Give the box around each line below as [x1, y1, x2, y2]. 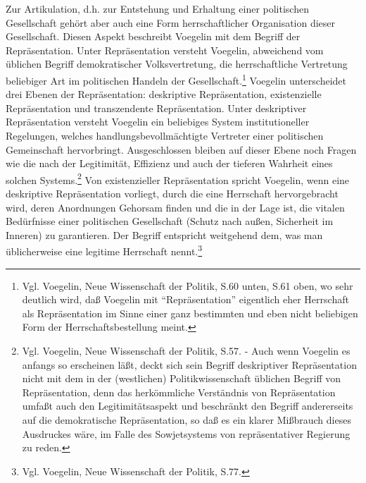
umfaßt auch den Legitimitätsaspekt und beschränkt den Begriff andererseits [22, 398, 353, 413]
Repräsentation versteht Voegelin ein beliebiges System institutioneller [6, 114, 310, 129]
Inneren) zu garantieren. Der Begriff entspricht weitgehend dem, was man [6, 227, 323, 242]
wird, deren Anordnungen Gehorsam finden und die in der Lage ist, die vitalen [6, 200, 345, 214]
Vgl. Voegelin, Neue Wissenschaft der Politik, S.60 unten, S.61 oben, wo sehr [22, 278, 353, 293]
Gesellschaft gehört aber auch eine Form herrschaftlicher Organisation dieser [6, 15, 336, 30]
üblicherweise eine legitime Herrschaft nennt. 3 [6, 242, 203, 259]
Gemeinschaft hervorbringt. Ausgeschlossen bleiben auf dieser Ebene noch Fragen [6, 142, 357, 157]
